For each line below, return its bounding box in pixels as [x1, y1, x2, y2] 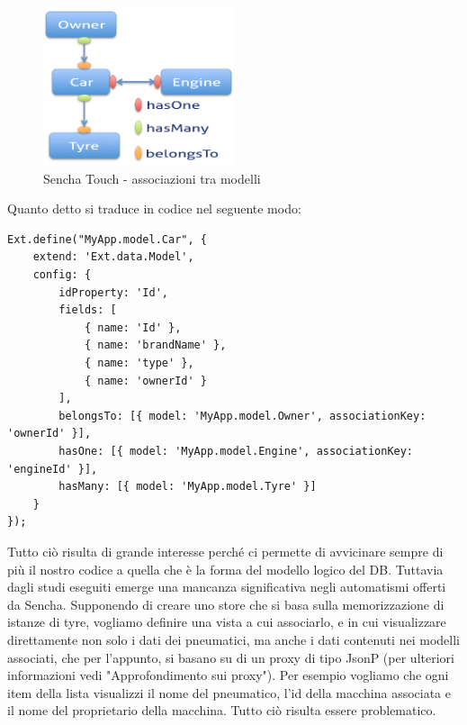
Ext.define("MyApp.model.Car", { [7, 232, 207, 246]
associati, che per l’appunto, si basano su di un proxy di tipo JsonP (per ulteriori [7, 648, 454, 666]
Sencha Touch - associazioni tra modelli [43, 168, 261, 187]
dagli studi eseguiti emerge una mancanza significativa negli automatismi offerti [7, 577, 446, 596]
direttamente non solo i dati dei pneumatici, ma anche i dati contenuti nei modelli [7, 630, 460, 648]
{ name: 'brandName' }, [84, 339, 227, 352]
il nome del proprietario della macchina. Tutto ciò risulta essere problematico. [7, 701, 436, 720]
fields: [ [58, 304, 117, 317]
